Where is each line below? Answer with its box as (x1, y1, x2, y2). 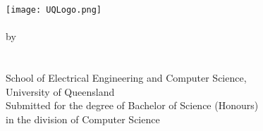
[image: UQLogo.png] (6, 5, 102, 15)
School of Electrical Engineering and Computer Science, (6, 70, 247, 85)
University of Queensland (6, 84, 115, 99)
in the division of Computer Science (6, 111, 160, 126)
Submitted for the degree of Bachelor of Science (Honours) (6, 98, 259, 113)
